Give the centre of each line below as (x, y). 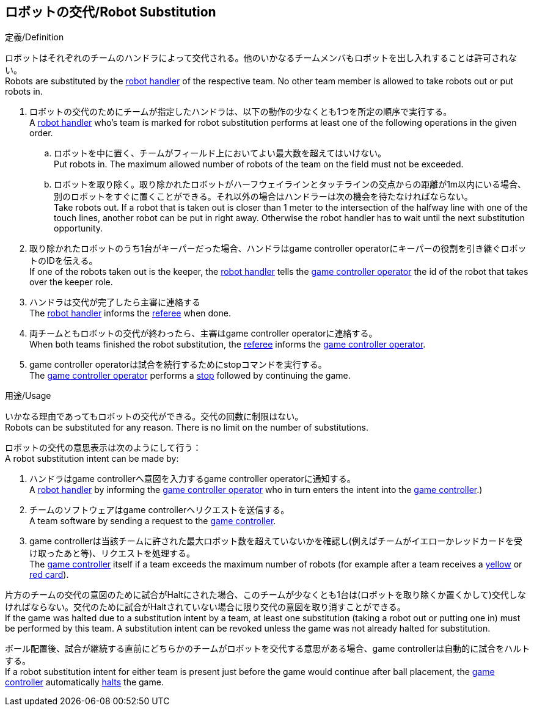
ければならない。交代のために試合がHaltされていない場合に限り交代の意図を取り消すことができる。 (205, 607)
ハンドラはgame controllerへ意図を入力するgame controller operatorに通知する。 (192, 479)
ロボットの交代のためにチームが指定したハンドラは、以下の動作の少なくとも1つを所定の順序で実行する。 (241, 112)
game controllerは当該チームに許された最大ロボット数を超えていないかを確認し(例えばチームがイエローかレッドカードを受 (276, 541)
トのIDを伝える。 (64, 261)
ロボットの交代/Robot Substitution (111, 12)
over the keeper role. (71, 282)
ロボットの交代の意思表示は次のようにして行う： (103, 448)
